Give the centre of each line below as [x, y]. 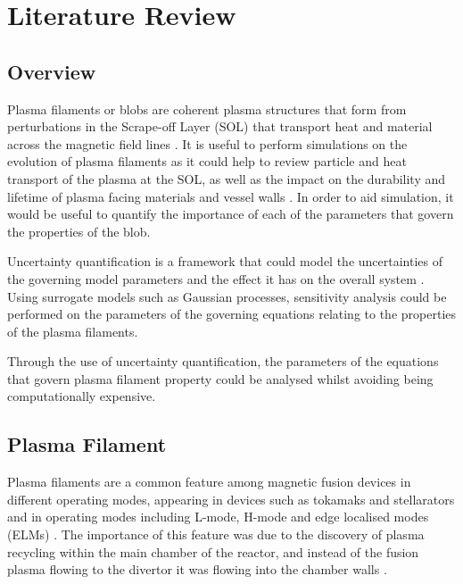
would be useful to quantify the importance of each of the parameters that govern [231, 214]
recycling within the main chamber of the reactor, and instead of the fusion [213, 551]
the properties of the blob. [79, 231]
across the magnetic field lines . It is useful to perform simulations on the [207, 143]
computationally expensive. [82, 396]
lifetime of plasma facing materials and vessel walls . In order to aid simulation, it [231, 196]
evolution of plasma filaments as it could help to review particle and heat [207, 161]
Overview [52, 71]
